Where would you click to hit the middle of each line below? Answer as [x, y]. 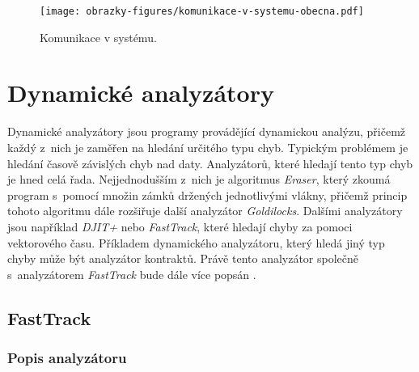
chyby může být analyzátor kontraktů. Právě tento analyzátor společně [183, 258]
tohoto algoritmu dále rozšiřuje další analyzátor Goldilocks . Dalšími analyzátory [205, 211]
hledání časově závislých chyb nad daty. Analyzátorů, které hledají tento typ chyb [210, 163]
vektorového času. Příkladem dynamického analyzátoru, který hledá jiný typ [196, 242]
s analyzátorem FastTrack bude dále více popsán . [132, 274]
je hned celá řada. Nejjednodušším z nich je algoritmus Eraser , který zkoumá [199, 179]
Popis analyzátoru [67, 358]
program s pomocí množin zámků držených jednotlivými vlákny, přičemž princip [207, 194]
